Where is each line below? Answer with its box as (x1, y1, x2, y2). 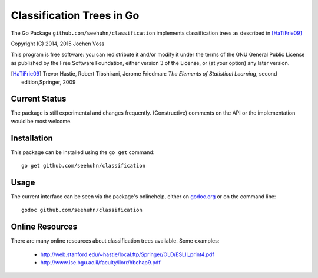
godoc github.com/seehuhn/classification (21, 207, 143, 214)
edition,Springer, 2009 (21, 79, 76, 86)
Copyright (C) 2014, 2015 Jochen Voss (11, 40, 105, 47)
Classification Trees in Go (11, 9, 140, 22)
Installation (11, 133, 53, 143)
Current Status (11, 94, 67, 104)
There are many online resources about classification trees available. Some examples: (11, 237, 220, 244)
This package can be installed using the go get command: (11, 148, 155, 156)
